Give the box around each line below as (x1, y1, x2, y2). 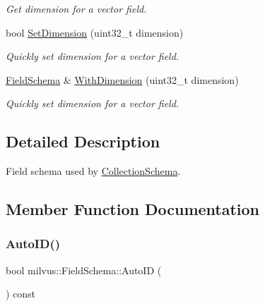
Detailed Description (6, 130, 160, 152)
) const (6, 286, 36, 301)
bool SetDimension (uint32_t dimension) (6, 25, 184, 39)
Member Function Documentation (6, 198, 260, 220)
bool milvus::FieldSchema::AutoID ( (6, 262, 162, 277)
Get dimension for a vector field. (6, 1, 147, 16)
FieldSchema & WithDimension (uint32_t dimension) (6, 72, 239, 87)
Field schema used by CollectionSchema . (6, 164, 181, 178)
